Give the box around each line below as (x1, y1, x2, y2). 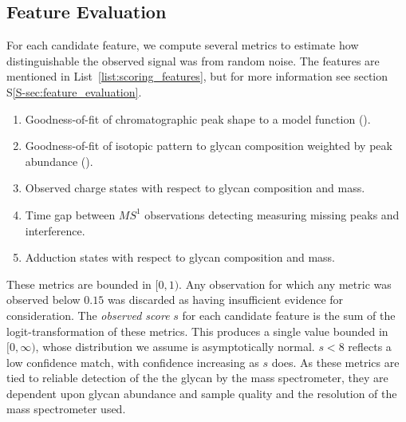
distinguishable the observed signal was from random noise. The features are (6, 52, 380, 69)
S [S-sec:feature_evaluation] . (6, 83, 142, 100)
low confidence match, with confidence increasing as (6, 353, 259, 370)
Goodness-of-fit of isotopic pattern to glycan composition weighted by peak (25, 137, 392, 154)
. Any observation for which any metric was (179, 275, 392, 292)
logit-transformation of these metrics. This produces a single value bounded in (6, 322, 388, 339)
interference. (25, 222, 85, 239)
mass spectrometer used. (6, 400, 126, 417)
